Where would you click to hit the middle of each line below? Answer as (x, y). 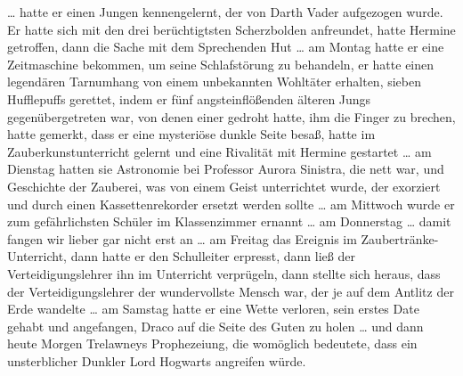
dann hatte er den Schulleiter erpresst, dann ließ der (213, 256)
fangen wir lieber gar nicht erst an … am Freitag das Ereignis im (182, 238)
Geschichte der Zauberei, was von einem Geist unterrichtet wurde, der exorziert (224, 186)
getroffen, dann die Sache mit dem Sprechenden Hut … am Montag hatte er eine (226, 47)
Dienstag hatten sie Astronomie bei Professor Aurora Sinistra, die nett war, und (226, 169)
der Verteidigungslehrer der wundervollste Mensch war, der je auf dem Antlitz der (231, 291)
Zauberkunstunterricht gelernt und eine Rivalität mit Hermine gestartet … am (219, 151)
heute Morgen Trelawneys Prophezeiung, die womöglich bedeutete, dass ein (212, 343)
